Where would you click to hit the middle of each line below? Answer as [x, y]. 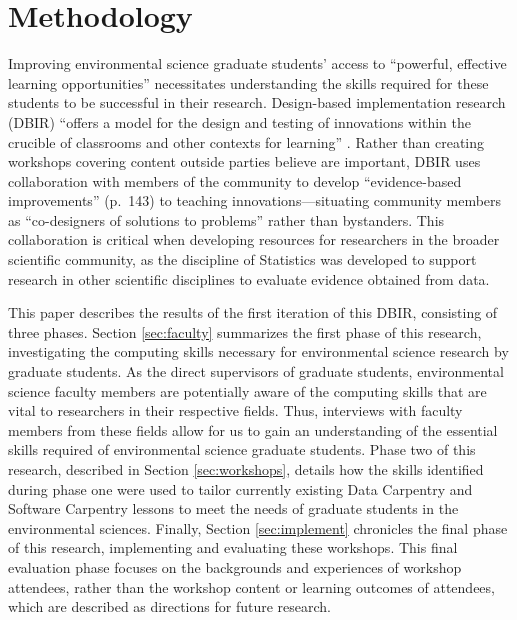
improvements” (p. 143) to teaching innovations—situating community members [255, 200]
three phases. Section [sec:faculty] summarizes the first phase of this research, [245, 331]
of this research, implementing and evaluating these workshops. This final [233, 547]
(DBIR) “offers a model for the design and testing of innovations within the [239, 121]
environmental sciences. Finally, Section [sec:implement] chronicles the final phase [258, 527]
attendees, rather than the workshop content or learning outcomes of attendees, [251, 586]
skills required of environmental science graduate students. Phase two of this [242, 449]
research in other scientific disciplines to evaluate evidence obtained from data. [249, 278]
